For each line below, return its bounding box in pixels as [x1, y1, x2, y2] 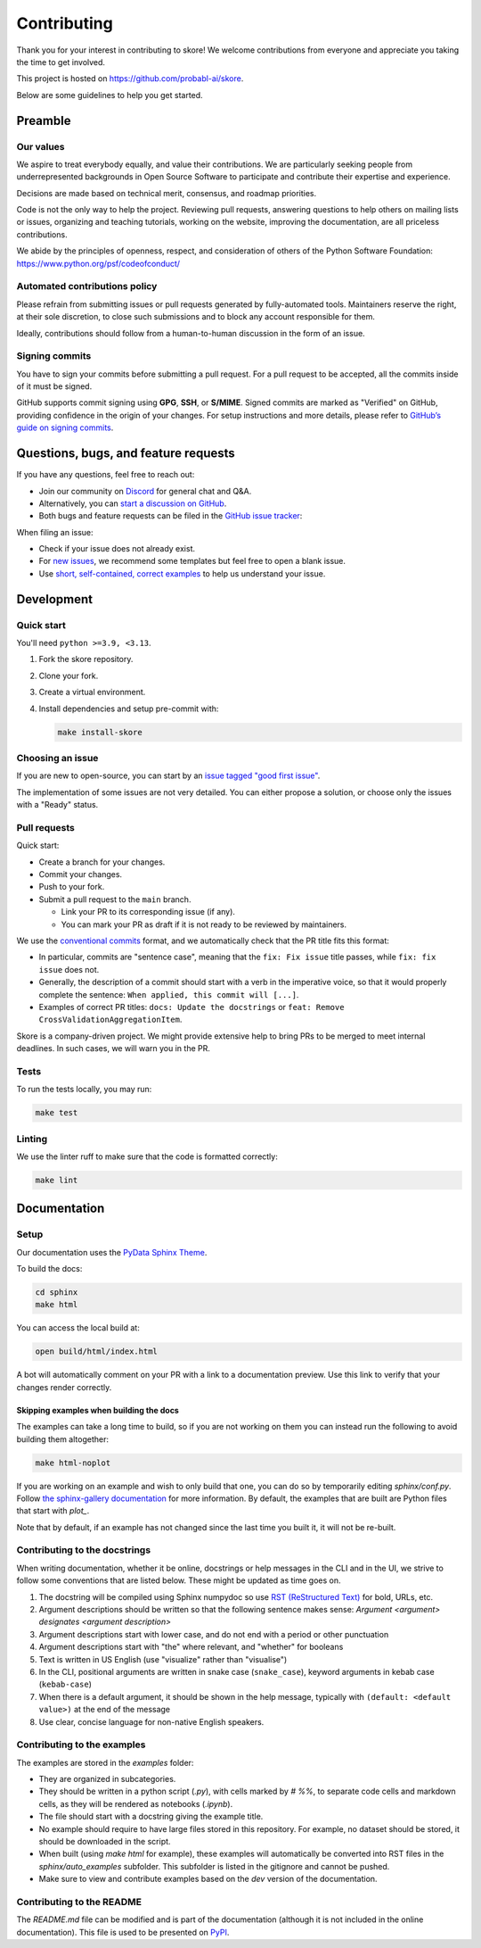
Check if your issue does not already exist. [38, 543, 196, 554]
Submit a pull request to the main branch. [38, 893, 192, 905]
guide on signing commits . [16, 422, 114, 433]
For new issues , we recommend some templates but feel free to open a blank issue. [38, 556, 346, 567]
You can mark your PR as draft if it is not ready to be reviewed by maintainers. [61, 919, 347, 930]
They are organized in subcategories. [38, 1774, 176, 1785]
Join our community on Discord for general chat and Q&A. [38, 485, 252, 496]
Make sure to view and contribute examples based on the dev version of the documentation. [38, 1874, 378, 1885]
